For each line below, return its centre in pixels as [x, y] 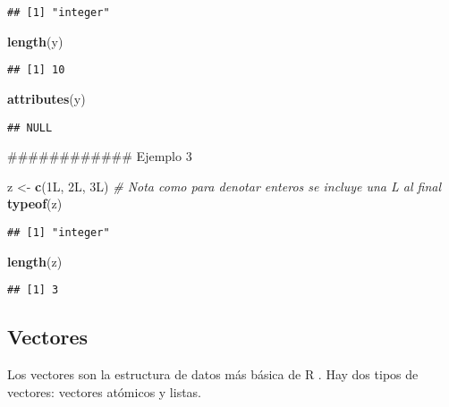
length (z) [35, 261]
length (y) [35, 41]
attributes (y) [47, 98]
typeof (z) [35, 203]
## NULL [30, 127]
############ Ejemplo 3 [100, 156]
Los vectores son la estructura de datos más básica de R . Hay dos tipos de [213, 374]
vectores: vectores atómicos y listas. [105, 391]
